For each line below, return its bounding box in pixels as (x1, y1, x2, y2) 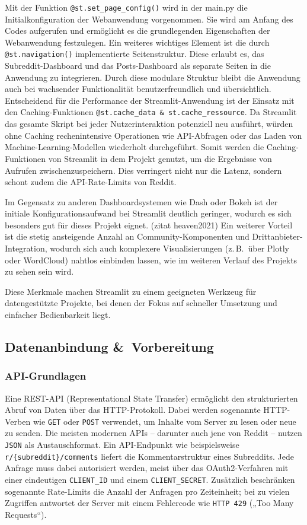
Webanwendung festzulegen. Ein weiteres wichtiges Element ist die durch (5, 36, 270, 48)
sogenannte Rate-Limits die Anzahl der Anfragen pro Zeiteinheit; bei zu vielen (5, 485, 290, 497)
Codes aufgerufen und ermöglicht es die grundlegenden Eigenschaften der (5, 24, 270, 37)
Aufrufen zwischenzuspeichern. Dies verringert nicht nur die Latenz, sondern (5, 164, 282, 176)
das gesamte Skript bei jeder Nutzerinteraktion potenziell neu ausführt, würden (5, 117, 293, 130)
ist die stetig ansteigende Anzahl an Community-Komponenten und (5, 230, 250, 243)
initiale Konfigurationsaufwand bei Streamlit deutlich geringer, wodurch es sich (5, 207, 292, 219)
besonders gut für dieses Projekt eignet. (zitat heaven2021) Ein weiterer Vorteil (5, 218, 293, 231)
